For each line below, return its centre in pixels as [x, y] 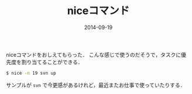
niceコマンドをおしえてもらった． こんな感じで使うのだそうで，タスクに [94, 54]
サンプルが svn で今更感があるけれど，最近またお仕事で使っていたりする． [96, 85]
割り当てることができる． [52, 62]
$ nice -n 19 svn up [31, 73]
